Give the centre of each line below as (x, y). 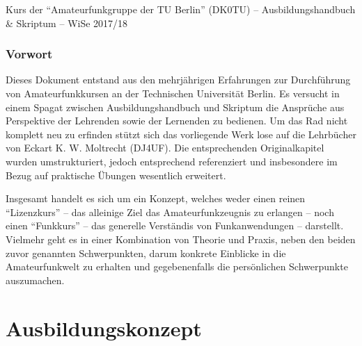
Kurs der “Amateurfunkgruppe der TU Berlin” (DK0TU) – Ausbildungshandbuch (181, 9)
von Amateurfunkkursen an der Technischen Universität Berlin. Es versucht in (173, 93)
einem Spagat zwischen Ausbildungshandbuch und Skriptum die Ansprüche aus (175, 107)
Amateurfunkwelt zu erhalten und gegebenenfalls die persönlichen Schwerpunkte (177, 266)
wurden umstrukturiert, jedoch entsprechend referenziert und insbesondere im (172, 161)
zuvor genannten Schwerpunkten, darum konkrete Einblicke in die (146, 253)
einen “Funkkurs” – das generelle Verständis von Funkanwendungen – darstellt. (175, 225)
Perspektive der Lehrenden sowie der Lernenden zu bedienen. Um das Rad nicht (177, 121)
